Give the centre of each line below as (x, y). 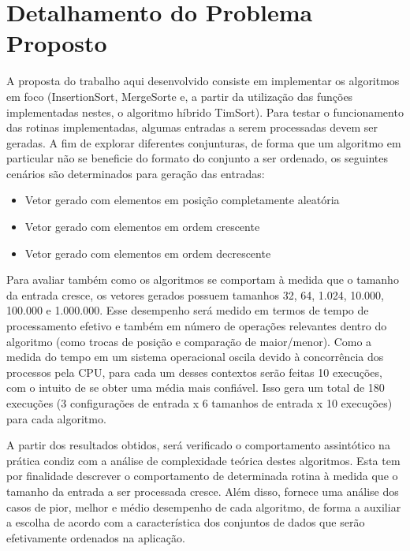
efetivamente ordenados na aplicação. (96, 537)
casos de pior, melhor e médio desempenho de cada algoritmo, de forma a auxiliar (204, 506)
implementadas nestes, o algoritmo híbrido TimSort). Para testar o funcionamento (205, 112)
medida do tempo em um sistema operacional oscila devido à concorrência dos (195, 357)
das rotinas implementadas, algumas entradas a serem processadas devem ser (192, 127)
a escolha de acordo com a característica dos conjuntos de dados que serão (186, 522)
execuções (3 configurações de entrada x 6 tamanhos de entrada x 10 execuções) (199, 403)
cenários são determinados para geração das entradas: (136, 173)
